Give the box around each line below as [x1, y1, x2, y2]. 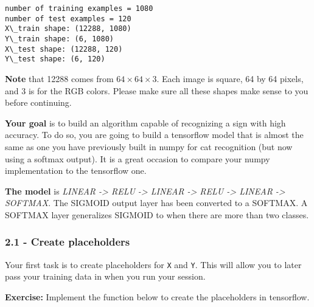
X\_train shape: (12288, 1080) [5, 24, 131, 33]
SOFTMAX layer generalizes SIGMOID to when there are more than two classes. [5, 208, 309, 221]
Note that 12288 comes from [5, 72, 114, 85]
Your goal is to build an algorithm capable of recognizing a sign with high [5, 116, 286, 129]
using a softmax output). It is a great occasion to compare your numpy [5, 152, 270, 165]
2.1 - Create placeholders [5, 234, 130, 249]
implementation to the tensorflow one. [5, 164, 147, 177]
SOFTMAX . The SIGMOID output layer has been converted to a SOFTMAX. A [5, 196, 308, 209]
